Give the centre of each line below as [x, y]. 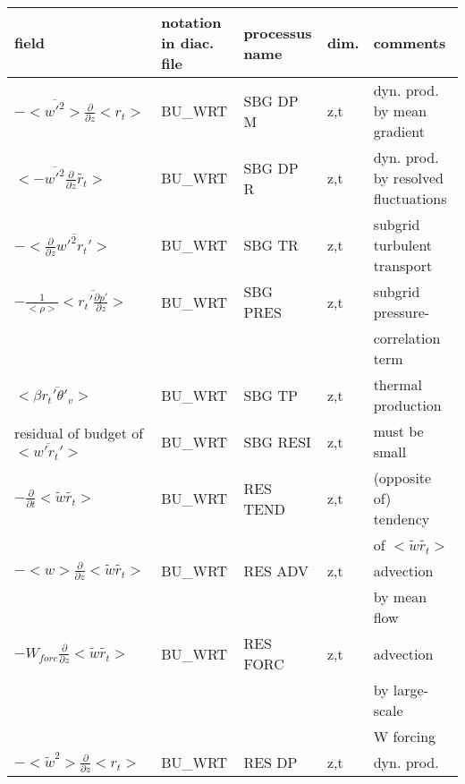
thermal [397, 384]
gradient [399, 131]
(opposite [402, 477]
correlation [407, 338]
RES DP [271, 762]
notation [191, 22]
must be [398, 431]
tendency [402, 519]
